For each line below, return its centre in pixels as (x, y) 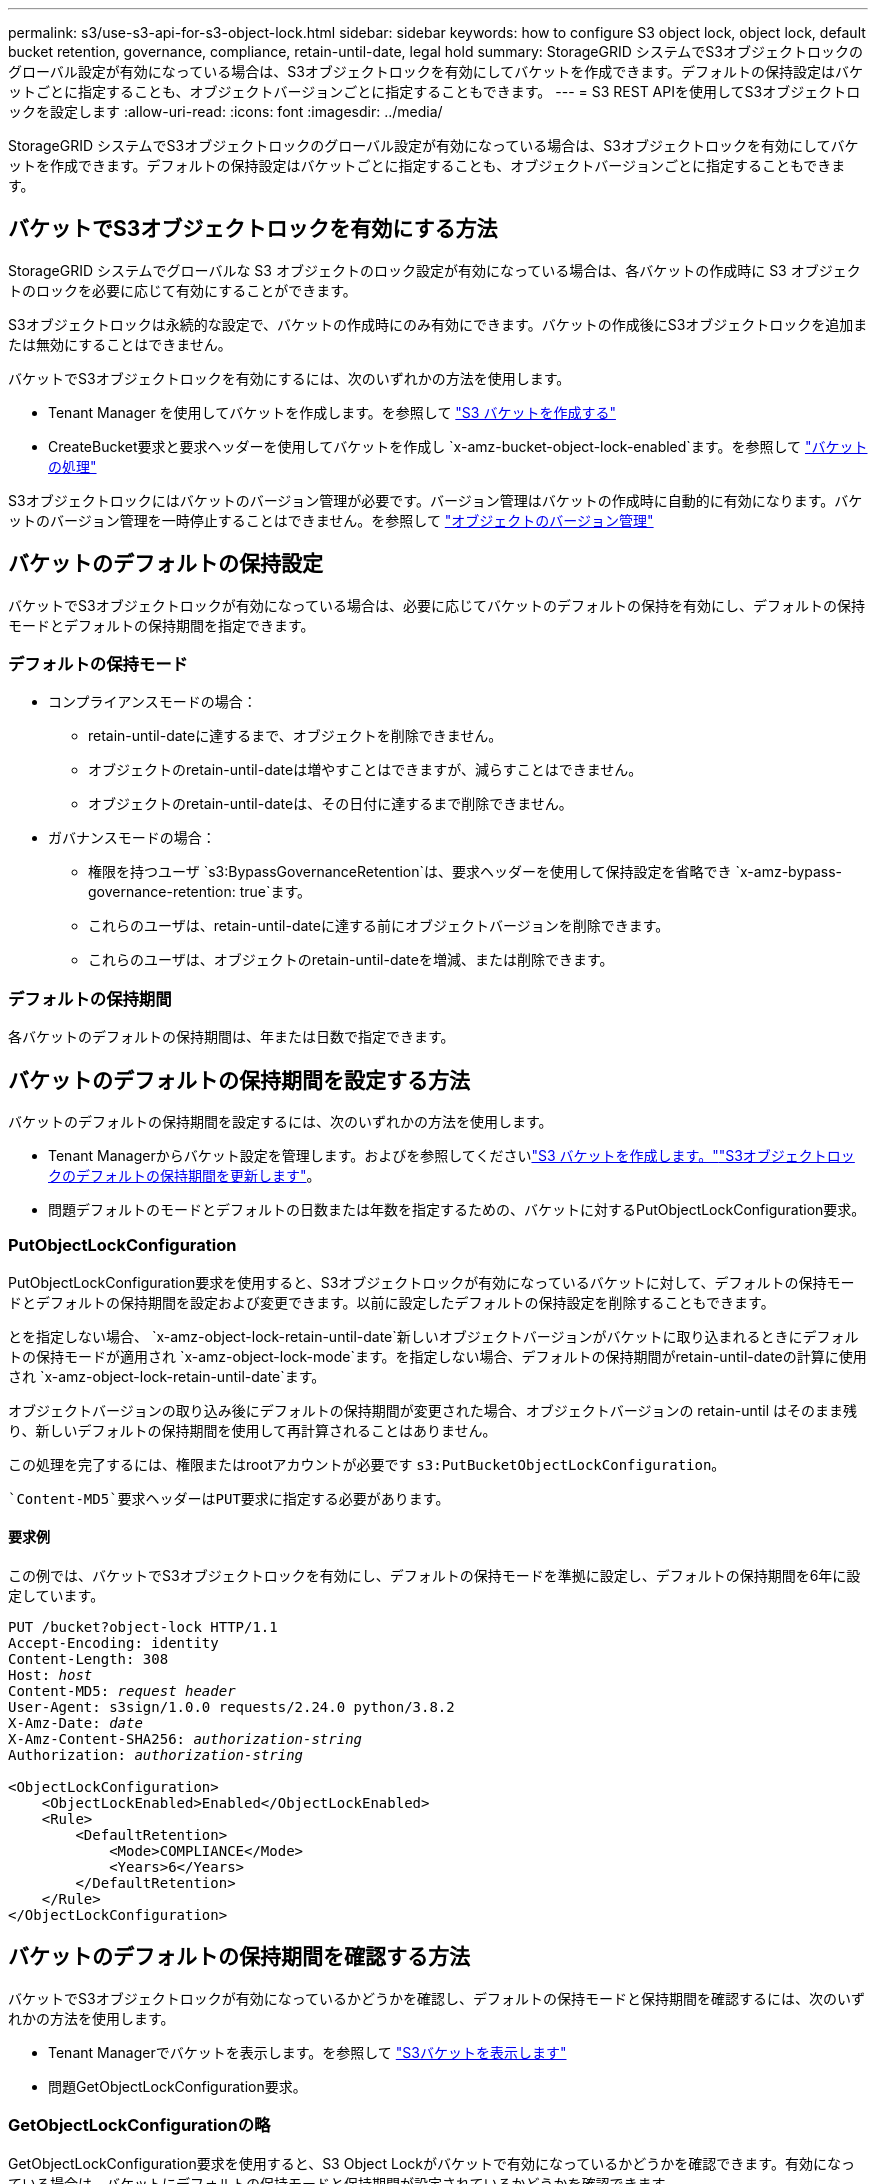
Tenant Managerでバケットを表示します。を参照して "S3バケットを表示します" (307, 2052)
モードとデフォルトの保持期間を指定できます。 (161, 625)
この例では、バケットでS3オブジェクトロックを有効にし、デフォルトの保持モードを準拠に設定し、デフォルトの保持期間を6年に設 (434, 1575)
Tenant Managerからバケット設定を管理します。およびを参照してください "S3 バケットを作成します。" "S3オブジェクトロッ (451, 1156)
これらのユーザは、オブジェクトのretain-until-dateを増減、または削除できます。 (351, 960)
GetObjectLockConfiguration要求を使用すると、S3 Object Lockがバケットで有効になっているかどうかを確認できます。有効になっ (431, 2163)
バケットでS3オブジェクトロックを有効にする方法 (253, 229)
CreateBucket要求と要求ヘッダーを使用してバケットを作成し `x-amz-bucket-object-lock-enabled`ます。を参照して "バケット (458, 446)
